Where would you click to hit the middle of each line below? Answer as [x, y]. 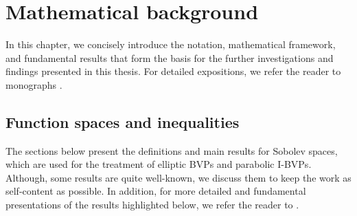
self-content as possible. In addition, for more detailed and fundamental [156, 191]
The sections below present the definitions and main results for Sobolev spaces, [172, 150]
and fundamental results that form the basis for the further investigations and [170, 57]
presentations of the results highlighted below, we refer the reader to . [152, 205]
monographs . [34, 84]
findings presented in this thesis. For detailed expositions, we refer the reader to [173, 71]
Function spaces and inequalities [123, 121]
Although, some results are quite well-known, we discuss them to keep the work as [178, 177]
